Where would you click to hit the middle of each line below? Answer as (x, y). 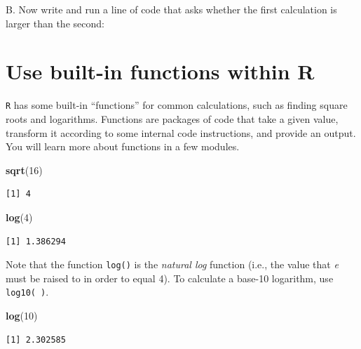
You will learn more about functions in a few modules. (123, 146)
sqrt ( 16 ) (24, 170)
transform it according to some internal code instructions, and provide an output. (181, 132)
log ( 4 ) (19, 217)
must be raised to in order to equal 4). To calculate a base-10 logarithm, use (170, 278)
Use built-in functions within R (160, 71)
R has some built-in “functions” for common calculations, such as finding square (177, 105)
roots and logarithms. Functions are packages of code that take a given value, (172, 118)
